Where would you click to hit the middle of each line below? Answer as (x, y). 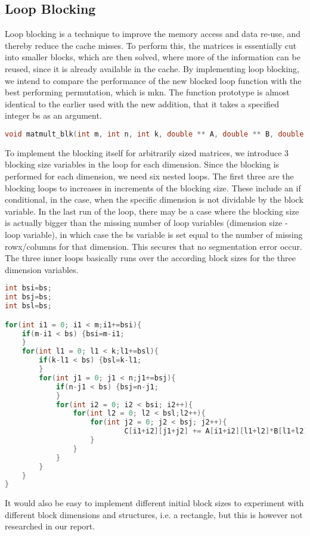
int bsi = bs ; (28, 288)
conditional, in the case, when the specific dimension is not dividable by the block (154, 199)
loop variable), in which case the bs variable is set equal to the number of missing (154, 234)
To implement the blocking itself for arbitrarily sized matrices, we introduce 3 (147, 152)
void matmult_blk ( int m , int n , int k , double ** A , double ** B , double (154, 134)
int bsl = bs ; (28, 306)
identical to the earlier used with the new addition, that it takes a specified (142, 103)
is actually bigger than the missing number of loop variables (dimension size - (146, 223)
